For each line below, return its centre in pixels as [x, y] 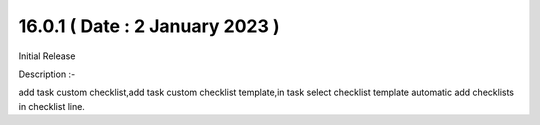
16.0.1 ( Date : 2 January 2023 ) [149, 26]
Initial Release [47, 56]
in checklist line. [51, 106]
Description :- [47, 74]
